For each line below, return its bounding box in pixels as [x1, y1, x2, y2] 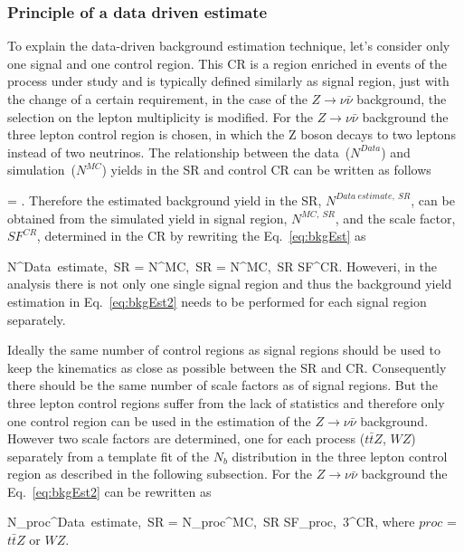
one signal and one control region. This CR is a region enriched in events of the [7, 53, 447, 72]
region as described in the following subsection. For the [7, 464, 313, 483]
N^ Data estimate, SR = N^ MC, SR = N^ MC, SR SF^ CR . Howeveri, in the [7, 256, 438, 275]
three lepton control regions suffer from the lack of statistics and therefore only [7, 393, 445, 412]
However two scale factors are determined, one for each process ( [7, 429, 365, 448]
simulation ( [7, 160, 76, 179]
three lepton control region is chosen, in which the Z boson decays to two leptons [7, 125, 456, 144]
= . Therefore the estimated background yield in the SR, [7, 190, 322, 209]
